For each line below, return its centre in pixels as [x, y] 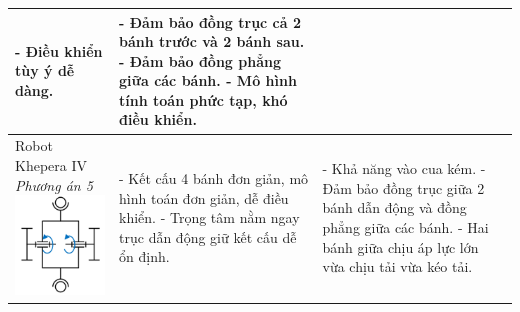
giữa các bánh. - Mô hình [208, 80]
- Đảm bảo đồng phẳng [200, 60]
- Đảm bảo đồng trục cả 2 [210, 21]
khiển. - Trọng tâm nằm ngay [209, 217]
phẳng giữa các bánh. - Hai [405, 226]
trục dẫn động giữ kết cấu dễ [208, 236]
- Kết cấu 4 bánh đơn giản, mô [214, 177]
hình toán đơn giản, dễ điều [204, 197]
